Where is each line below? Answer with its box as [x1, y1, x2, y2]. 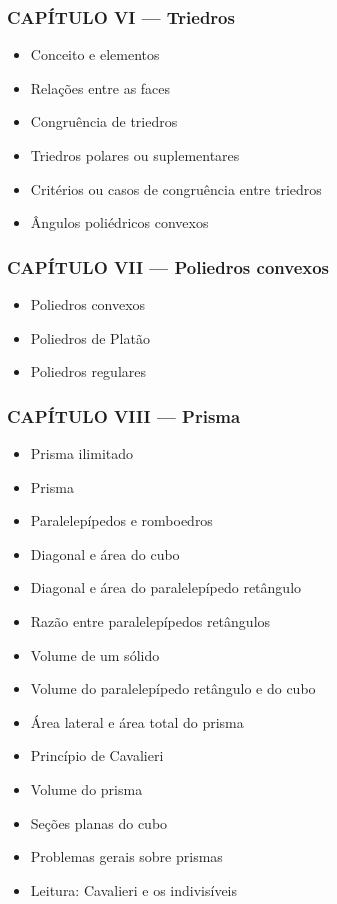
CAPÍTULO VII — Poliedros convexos [7, 254, 330, 279]
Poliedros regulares [30, 361, 146, 382]
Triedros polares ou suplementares [30, 145, 240, 165]
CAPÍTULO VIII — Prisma [7, 403, 241, 428]
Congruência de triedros [30, 111, 178, 132]
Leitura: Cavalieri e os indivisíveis [30, 879, 238, 900]
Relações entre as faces [30, 77, 171, 98]
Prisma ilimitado [30, 443, 134, 463]
